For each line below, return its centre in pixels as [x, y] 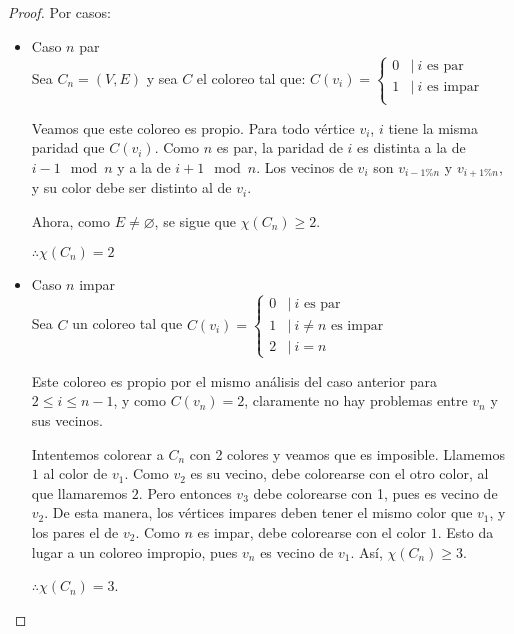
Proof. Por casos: [59, 12]
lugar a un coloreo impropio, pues [134, 551]
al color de [75, 473]
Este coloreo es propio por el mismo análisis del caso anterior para [234, 380]
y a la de [144, 166]
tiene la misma [433, 127]
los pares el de [75, 531]
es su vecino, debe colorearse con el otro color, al [339, 473]
